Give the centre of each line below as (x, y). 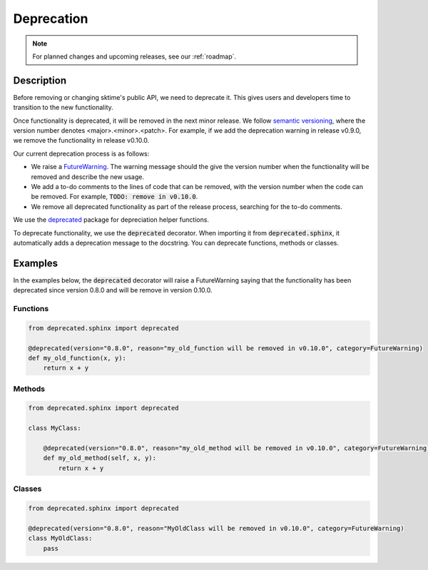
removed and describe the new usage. (87, 177)
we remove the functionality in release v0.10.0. (81, 141)
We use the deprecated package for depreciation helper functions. (111, 220)
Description (40, 80)
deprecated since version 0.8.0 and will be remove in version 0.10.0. (113, 290)
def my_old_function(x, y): (77, 358)
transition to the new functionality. (63, 108)
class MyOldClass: (60, 538)
